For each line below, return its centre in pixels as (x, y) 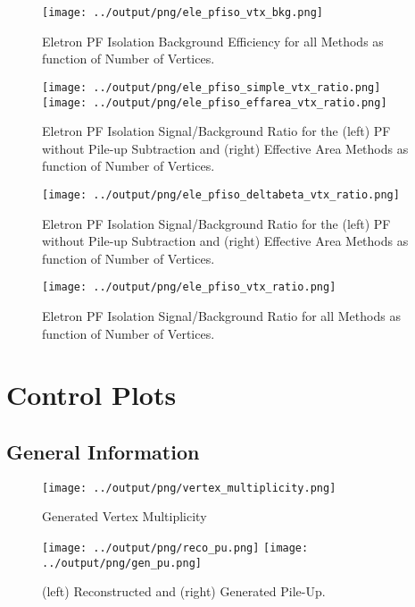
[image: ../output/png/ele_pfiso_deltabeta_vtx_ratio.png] (221, 194)
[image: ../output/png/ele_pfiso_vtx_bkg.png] (183, 13)
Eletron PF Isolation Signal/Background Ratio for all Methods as (221, 316)
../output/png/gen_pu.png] (122, 563)
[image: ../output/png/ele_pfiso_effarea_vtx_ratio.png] (215, 102)
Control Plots (91, 395)
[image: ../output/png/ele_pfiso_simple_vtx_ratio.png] (212, 87)
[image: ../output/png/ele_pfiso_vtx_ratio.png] (189, 287)
